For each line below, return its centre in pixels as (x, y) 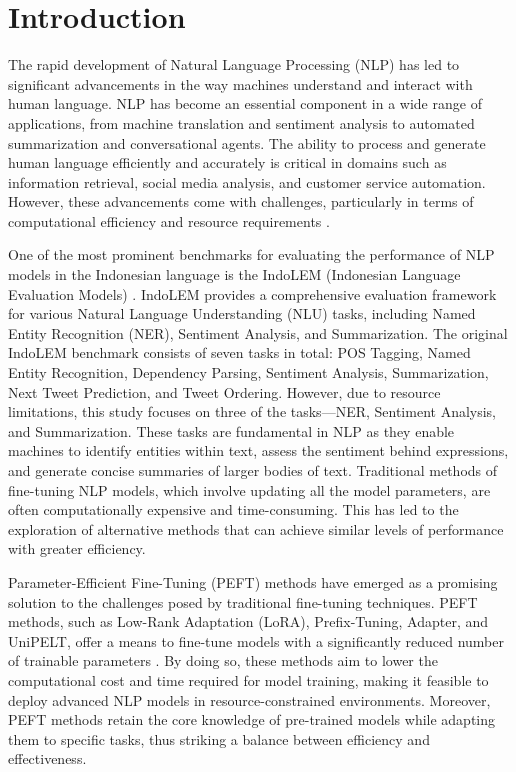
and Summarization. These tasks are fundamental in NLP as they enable (231, 430)
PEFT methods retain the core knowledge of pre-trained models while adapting (252, 719)
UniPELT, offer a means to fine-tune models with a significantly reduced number (256, 640)
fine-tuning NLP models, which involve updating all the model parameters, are (249, 489)
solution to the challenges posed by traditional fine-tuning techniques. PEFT (243, 601)
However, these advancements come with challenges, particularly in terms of (241, 201)
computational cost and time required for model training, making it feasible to (248, 679)
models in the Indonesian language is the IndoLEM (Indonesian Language (234, 274)
